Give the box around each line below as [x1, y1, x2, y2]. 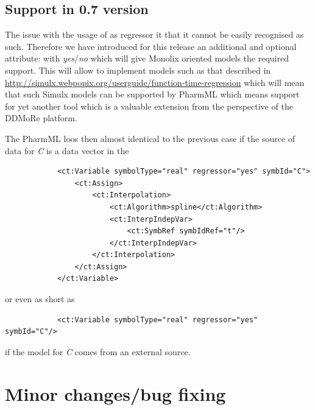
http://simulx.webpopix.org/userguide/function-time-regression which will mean [5, 76, 305, 88]
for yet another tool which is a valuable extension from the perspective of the [5, 99, 293, 112]
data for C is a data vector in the [5, 144, 129, 157]
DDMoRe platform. [5, 111, 77, 124]
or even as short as [5, 292, 75, 305]
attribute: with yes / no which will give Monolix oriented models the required [5, 52, 289, 65]
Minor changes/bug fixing [5, 381, 226, 406]
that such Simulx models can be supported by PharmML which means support [5, 88, 300, 101]
